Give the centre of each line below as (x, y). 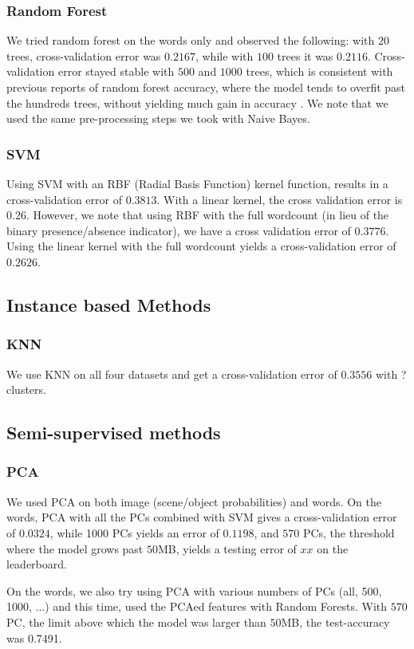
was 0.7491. (34, 637)
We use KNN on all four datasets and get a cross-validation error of (172, 374)
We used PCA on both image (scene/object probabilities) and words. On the (194, 501)
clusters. (26, 389)
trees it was (305, 55)
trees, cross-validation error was (84, 55)
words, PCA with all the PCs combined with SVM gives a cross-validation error (202, 517)
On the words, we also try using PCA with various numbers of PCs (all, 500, (194, 590)
